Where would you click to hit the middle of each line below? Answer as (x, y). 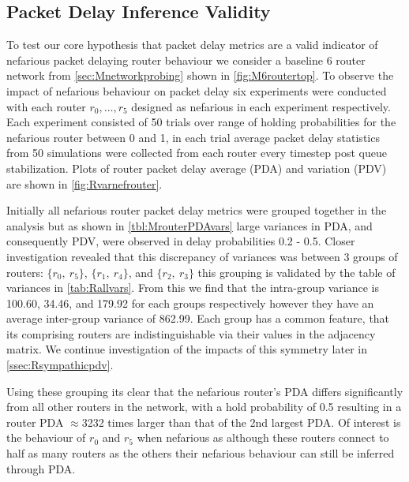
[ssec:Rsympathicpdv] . (60, 365)
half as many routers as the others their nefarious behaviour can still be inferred (201, 453)
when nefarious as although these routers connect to (263, 437)
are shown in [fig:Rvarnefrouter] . (84, 183)
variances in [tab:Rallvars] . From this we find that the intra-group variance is (193, 288)
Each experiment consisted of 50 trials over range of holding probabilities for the (201, 122)
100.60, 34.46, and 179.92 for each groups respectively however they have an (190, 303)
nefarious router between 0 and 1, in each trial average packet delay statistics (193, 137)
